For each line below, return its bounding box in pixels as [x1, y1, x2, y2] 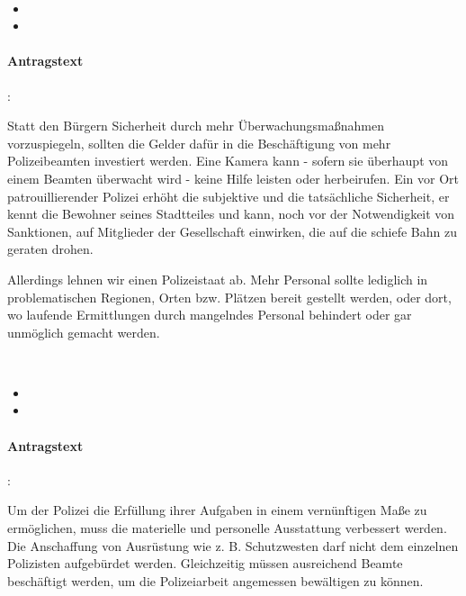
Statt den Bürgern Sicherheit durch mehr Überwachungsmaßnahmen [7, 116, 384, 135]
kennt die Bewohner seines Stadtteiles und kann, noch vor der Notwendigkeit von [7, 204, 455, 223]
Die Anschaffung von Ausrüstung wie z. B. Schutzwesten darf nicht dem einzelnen [7, 536, 459, 555]
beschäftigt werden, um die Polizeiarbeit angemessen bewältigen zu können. [7, 571, 424, 590]
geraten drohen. [7, 239, 94, 258]
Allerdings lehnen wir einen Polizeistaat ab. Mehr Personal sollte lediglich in [7, 269, 428, 288]
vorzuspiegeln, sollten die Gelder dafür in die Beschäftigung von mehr [7, 133, 391, 152]
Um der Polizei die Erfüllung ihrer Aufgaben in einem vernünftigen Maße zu [7, 501, 427, 519]
